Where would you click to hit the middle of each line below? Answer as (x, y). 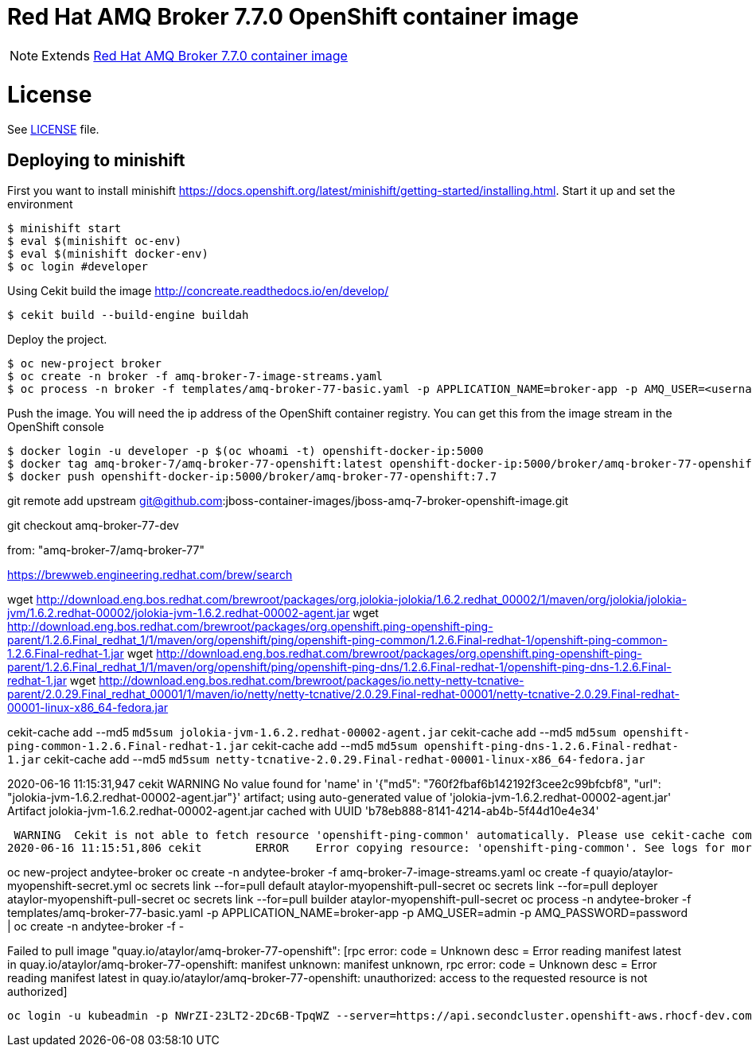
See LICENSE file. (53, 130)
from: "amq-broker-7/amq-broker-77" (106, 550)
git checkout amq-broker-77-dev (93, 526)
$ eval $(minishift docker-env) (108, 254)
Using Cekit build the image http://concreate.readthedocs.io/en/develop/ (198, 291)
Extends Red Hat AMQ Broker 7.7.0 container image (195, 55)
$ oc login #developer (78, 267)
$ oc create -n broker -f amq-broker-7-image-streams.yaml (195, 377)
